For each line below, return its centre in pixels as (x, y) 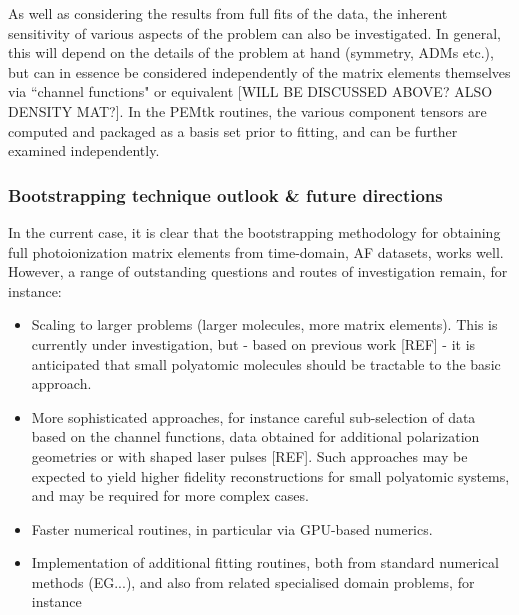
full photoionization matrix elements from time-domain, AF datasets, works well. (256, 251)
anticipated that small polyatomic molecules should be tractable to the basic (266, 363)
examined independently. (84, 150)
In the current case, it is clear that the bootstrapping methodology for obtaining (254, 231)
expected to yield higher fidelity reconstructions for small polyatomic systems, (270, 475)
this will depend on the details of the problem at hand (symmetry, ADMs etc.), (251, 52)
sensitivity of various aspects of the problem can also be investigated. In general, (254, 32)
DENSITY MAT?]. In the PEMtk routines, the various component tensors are (247, 110)
